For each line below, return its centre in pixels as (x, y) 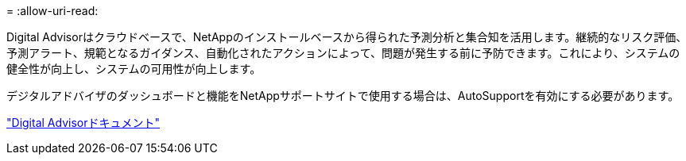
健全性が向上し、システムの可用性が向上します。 (134, 69)
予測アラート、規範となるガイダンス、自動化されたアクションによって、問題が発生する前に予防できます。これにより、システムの (343, 53)
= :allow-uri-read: (52, 11)
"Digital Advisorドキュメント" (83, 123)
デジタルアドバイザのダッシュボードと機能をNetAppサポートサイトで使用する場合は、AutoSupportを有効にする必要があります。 (343, 96)
